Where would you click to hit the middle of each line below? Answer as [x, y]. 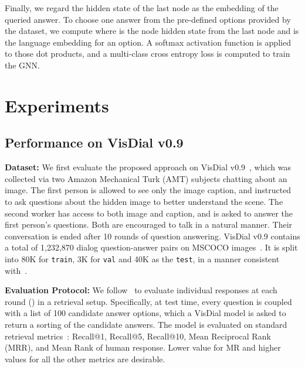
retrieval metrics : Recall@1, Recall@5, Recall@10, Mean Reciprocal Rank [138, 336]
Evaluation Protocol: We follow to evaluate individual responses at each [141, 290]
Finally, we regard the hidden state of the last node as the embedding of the [142, 8]
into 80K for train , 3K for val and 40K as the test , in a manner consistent [142, 258]
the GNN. [22, 65]
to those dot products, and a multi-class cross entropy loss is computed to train [148, 54]
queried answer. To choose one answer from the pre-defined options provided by [148, 19]
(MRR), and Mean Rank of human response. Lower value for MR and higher [143, 347]
